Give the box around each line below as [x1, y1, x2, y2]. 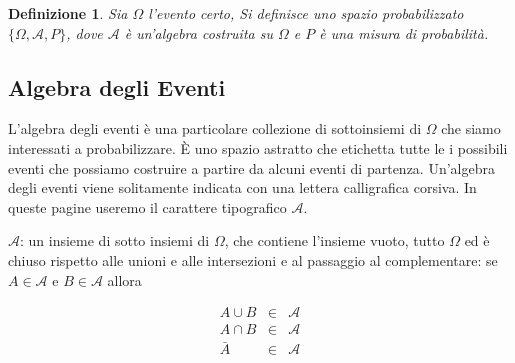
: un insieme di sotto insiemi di [20, 230, 210, 251]
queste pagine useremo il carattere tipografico [8, 196, 287, 217]
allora [107, 269, 142, 290]
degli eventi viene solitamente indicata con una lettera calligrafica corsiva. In [8, 177, 477, 198]
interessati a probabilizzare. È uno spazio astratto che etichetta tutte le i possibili [8, 137, 508, 158]
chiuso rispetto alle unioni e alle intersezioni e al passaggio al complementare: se [8, 249, 498, 270]
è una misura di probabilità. [319, 22, 489, 43]
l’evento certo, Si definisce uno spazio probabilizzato [148, 3, 464, 23]
